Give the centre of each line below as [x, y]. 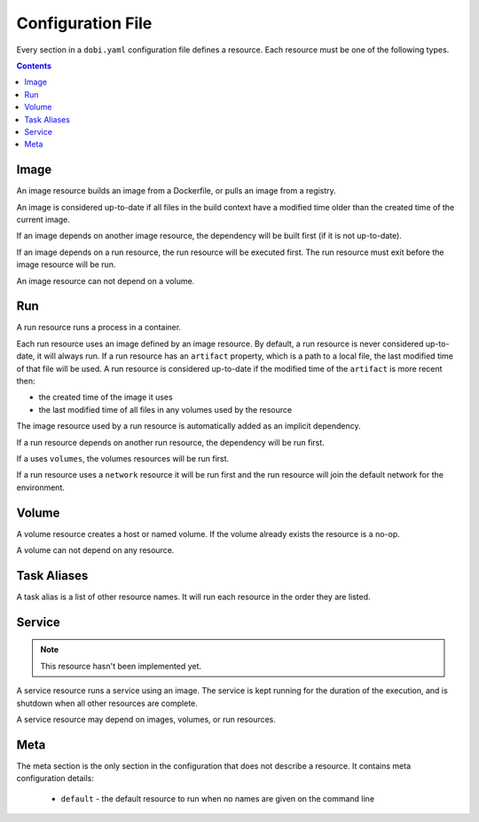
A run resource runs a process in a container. [99, 328]
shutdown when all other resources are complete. [107, 703]
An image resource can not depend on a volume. [106, 281]
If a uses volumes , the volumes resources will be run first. [123, 458]
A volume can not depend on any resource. [95, 550]
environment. [41, 487]
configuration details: [55, 779]
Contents [34, 66]
